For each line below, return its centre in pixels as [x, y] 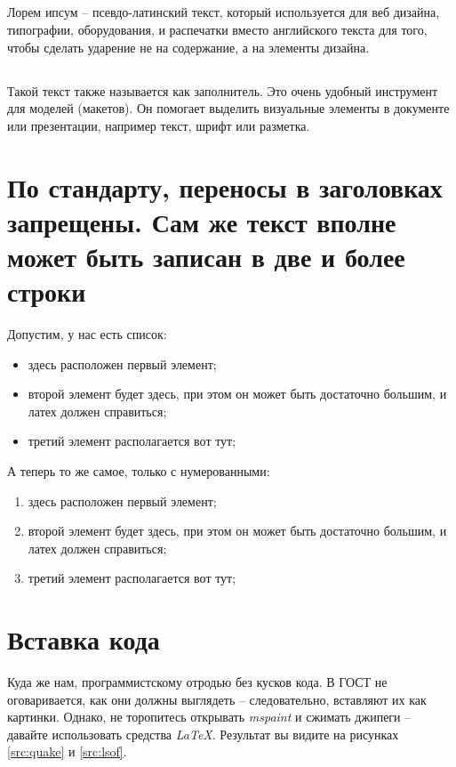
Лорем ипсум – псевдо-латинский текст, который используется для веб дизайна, [224, 12]
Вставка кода [84, 639]
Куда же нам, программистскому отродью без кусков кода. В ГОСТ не [197, 682]
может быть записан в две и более [206, 256]
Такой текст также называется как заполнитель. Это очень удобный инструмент [223, 90]
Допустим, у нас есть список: [87, 334]
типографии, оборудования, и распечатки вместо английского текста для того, [217, 29]
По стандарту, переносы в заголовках [225, 186]
